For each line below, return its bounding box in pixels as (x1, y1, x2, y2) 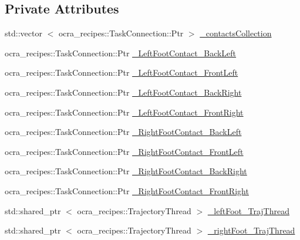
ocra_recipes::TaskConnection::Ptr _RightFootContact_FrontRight (5, 184, 249, 197)
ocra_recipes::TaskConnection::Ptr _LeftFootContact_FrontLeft (5, 66, 238, 79)
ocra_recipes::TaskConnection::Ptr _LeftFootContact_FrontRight (5, 106, 244, 118)
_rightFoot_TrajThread (207, 224, 295, 236)
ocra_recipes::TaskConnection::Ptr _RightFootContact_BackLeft (5, 126, 242, 138)
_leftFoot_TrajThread (207, 204, 290, 217)
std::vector (5, 27, 42, 39)
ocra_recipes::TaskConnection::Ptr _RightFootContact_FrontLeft (5, 145, 244, 157)
